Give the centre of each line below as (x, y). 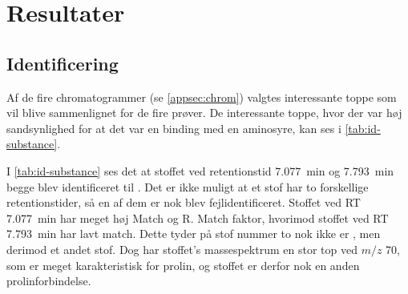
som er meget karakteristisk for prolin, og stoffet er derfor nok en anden (183, 265)
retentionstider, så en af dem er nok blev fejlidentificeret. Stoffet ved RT (184, 202)
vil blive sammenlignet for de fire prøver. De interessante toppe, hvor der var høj (204, 113)
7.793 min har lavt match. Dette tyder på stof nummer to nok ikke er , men (194, 234)
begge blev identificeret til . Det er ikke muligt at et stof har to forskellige (188, 186)
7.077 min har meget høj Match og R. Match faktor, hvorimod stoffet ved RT (198, 217)
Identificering (63, 63)
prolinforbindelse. (49, 281)
